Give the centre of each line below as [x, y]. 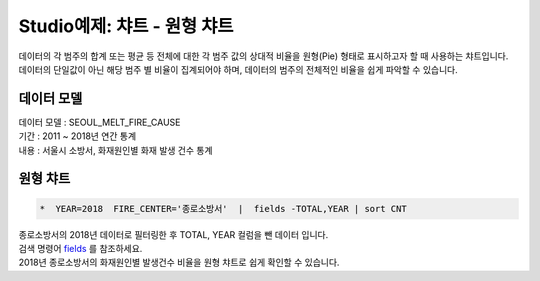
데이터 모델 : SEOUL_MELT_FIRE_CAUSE [99, 122]
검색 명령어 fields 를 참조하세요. [80, 248]
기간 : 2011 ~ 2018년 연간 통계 [77, 136]
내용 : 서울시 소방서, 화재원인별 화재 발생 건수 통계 [116, 150]
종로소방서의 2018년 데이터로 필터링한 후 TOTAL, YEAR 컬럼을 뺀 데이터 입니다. [173, 234]
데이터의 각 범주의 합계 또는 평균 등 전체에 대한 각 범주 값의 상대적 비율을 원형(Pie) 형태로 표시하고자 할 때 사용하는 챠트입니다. [263, 56]
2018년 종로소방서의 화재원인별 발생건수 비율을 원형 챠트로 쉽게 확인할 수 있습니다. [179, 262]
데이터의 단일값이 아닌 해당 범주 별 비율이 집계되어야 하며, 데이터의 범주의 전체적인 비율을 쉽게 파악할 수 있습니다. [238, 69]
